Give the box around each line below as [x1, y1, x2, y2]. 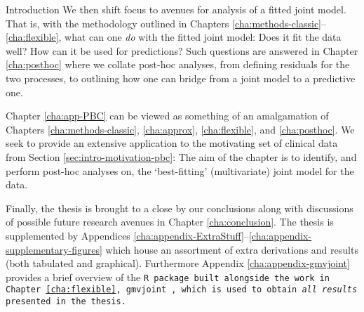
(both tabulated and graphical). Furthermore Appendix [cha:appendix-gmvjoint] [6, 256, 350, 271]
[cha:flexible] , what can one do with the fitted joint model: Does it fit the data [6, 30, 342, 44]
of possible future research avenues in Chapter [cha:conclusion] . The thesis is [6, 214, 334, 229]
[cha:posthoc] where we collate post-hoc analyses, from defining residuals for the [6, 57, 350, 72]
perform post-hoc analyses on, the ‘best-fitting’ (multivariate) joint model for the [6, 163, 354, 178]
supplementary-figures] [6, 242, 102, 256]
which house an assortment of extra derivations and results [105, 242, 358, 256]
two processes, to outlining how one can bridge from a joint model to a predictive [6, 70, 356, 85]
